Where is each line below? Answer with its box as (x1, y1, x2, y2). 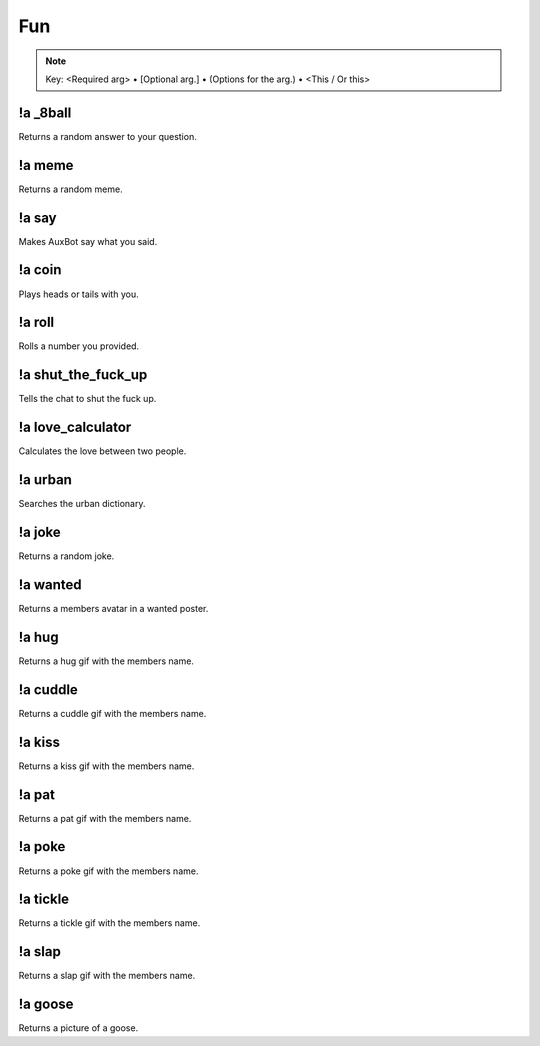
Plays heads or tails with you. (18, 288, 139, 300)
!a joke (18, 524, 62, 540)
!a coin (18, 261, 62, 279)
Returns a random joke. (18, 550, 115, 562)
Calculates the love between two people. (18, 445, 187, 457)
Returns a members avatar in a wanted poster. (18, 603, 209, 614)
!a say (18, 209, 57, 226)
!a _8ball (18, 104, 72, 121)
